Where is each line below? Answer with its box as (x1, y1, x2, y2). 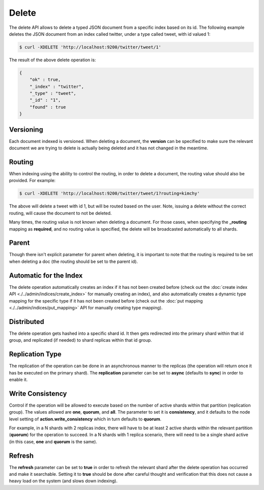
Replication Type (9, 350, 62, 358)
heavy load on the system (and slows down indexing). (9, 478, 118, 484)
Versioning (9, 125, 44, 134)
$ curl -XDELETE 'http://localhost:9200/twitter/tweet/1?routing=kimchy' (19, 191, 200, 196)
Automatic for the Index (9, 271, 83, 280)
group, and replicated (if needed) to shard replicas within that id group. (9, 337, 152, 343)
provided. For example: (9, 178, 56, 184)
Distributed (9, 317, 44, 326)
